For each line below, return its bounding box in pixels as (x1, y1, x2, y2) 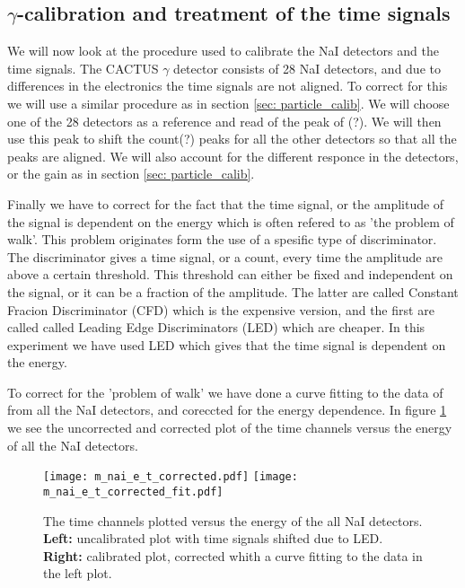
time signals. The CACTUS (7, 58, 159, 77)
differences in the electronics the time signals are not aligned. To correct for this (7, 76, 448, 95)
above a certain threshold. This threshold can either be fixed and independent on (7, 265, 453, 284)
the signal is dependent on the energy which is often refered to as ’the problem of (7, 212, 454, 231)
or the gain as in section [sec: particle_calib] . (7, 164, 255, 183)
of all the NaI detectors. (7, 435, 138, 454)
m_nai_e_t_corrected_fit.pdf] (43, 485, 224, 498)
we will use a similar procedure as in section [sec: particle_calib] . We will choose (7, 93, 450, 112)
